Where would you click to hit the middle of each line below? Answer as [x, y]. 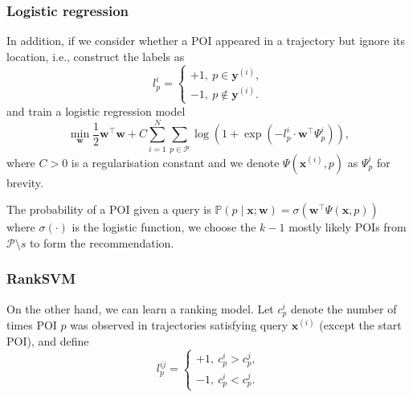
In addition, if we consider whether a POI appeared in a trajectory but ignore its [206, 41]
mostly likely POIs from [348, 227]
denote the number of [343, 308]
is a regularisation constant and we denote [175, 162]
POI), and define [48, 340]
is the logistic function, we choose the [164, 227]
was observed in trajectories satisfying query [179, 325]
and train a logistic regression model [96, 111]
